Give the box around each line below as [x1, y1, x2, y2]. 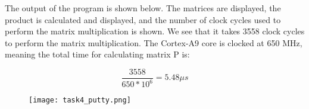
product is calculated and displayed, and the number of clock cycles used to [5, 13, 281, 25]
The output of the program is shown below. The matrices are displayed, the [5, 2, 281, 14]
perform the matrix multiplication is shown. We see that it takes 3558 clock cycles [5, 25, 305, 37]
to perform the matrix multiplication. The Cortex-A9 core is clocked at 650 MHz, [5, 36, 302, 49]
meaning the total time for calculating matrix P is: [5, 48, 190, 60]
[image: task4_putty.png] [29, 96, 131, 105]
